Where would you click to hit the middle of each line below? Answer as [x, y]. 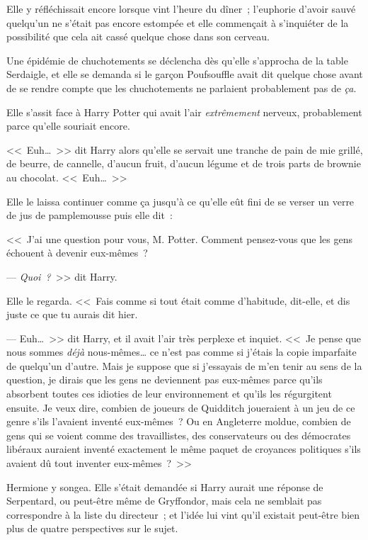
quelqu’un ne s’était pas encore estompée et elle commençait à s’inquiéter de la [178, 22]
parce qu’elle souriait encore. [68, 126]
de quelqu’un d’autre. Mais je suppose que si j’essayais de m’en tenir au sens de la [184, 365]
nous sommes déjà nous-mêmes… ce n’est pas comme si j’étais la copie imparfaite [182, 352]
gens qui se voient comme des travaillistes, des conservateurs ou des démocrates [179, 435]
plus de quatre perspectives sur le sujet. [92, 528]
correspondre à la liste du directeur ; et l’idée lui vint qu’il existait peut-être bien [183, 514]
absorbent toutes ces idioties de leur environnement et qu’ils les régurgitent [169, 394]
